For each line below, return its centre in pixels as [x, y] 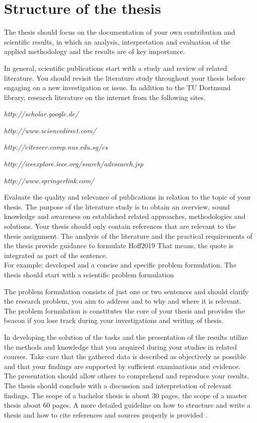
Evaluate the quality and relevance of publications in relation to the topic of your [128, 197]
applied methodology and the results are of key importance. [95, 51]
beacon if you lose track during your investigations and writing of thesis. [114, 320]
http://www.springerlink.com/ [49, 180]
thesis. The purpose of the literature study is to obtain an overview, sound [117, 206]
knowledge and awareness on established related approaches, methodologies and [125, 216]
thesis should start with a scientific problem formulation [89, 274]
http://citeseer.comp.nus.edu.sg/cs [56, 147]
